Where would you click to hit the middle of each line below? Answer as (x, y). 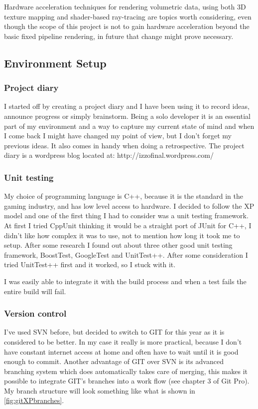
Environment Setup (55, 63)
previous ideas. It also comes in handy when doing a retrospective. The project (124, 145)
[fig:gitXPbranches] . (34, 400)
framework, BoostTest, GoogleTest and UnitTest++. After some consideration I (126, 254)
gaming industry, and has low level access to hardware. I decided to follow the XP (129, 205)
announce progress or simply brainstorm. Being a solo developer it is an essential (127, 116)
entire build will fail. (35, 291)
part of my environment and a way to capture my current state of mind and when (129, 126)
